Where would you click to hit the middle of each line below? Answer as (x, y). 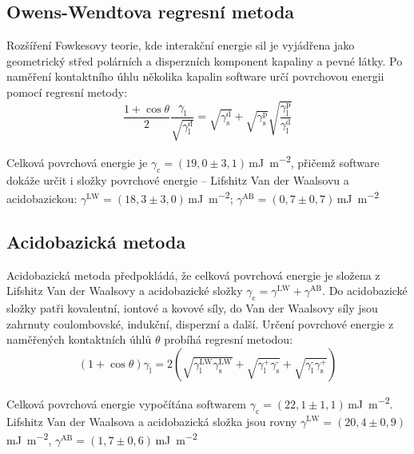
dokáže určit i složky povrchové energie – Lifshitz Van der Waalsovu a (178, 179)
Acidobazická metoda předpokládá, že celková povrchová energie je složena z (193, 275)
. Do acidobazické (365, 291)
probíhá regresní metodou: (229, 339)
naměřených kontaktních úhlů (79, 339)
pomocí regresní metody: (67, 92)
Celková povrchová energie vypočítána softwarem (127, 403)
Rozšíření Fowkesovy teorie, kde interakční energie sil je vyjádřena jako (181, 45)
